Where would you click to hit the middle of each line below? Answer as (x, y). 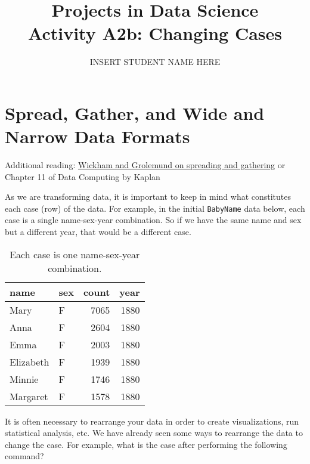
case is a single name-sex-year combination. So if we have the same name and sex (153, 220)
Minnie (24, 379)
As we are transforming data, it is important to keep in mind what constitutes (148, 197)
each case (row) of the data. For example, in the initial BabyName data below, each (155, 208)
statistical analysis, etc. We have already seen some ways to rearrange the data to (154, 433)
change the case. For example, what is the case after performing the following (146, 444)
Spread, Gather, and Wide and (135, 112)
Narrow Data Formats (97, 136)
